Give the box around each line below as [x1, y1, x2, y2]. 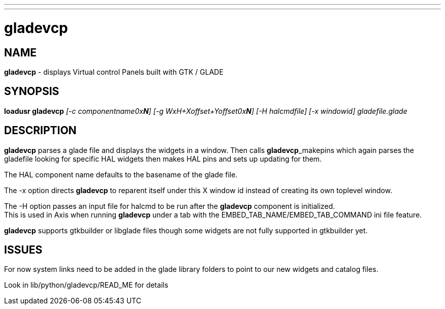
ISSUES [4, 243, 43, 257]
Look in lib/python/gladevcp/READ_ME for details [4, 281, 169, 290]
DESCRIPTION [4, 124, 77, 137]
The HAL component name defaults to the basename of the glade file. [4, 170, 238, 179]
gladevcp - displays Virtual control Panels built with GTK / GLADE [4, 67, 224, 76]
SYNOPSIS [4, 85, 59, 98]
